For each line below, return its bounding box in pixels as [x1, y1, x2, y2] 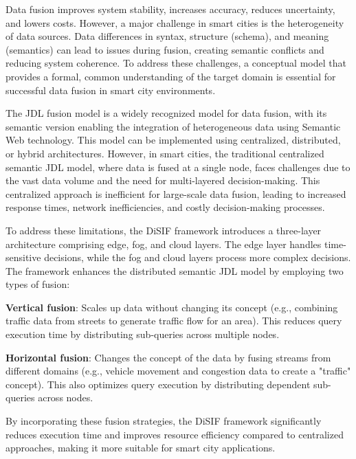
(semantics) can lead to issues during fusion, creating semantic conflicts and [5, 42, 324, 56]
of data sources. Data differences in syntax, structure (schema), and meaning [5, 29, 329, 43]
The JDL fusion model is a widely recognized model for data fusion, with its [5, 106, 327, 120]
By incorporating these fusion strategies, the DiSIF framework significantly [5, 414, 322, 428]
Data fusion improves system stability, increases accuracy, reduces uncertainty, [5, 2, 335, 16]
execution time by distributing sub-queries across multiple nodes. [5, 327, 280, 342]
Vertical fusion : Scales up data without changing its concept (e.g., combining [5, 300, 338, 314]
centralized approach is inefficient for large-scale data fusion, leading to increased [5, 186, 346, 201]
